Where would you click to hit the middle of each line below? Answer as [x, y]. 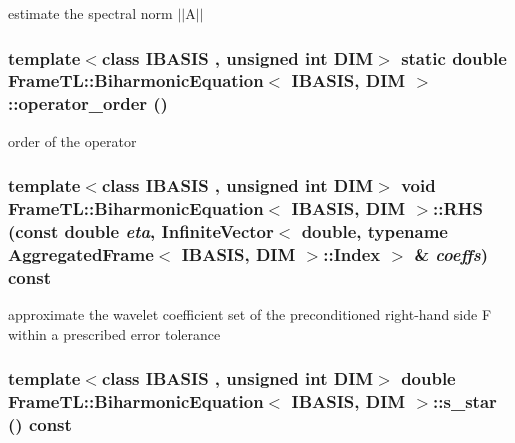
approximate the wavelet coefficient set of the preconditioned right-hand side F [250, 314]
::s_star [465, 401]
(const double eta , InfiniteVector [141, 231]
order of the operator [72, 140]
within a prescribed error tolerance [114, 333]
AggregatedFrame [81, 253]
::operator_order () [88, 103]
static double [454, 57]
